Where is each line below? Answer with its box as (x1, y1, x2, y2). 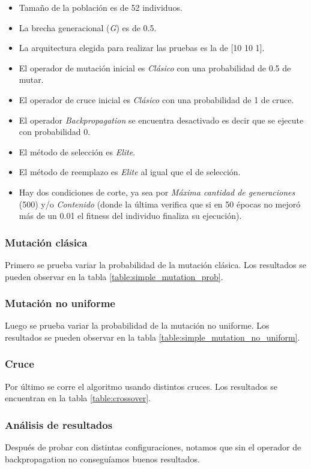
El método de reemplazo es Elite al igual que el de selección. (19, 166, 241, 178)
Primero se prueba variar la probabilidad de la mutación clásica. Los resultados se (5, 258, 307, 270)
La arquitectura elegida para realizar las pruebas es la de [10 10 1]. (19, 41, 265, 54)
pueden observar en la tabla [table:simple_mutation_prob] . (5, 270, 223, 282)
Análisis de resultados (5, 417, 113, 432)
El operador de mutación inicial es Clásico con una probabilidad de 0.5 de (19, 61, 291, 74)
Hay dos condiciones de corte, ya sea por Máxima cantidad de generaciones (19, 185, 295, 198)
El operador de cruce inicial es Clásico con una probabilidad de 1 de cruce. (19, 93, 294, 106)
